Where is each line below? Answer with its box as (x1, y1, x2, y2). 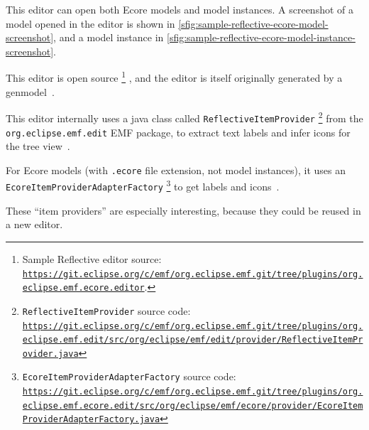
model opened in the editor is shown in (6, 16, 175, 31)
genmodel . (6, 84, 55, 99)
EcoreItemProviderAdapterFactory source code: (22, 369, 236, 384)
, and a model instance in (53, 30, 164, 45)
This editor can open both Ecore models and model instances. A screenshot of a (6, 2, 353, 16)
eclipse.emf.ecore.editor (22, 283, 145, 294)
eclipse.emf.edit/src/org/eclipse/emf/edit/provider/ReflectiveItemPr (22, 335, 363, 345)
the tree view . (6, 139, 70, 154)
